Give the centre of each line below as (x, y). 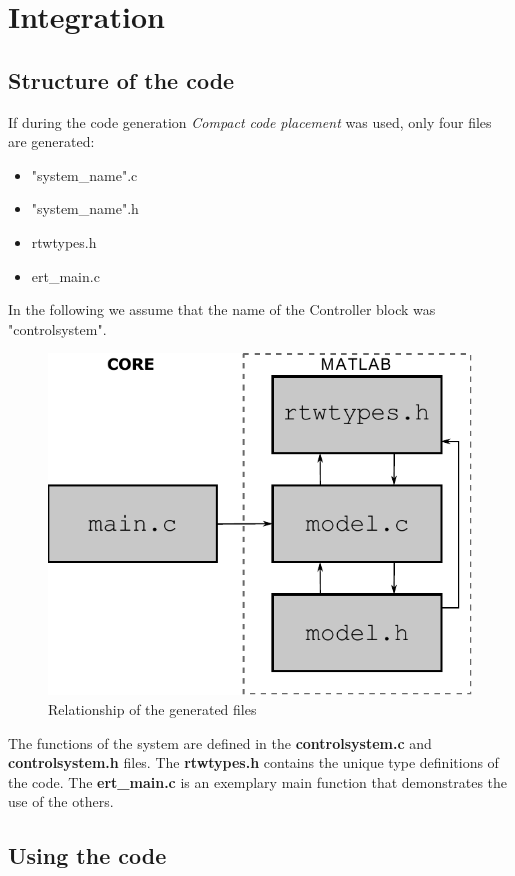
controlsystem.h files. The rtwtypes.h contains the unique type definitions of (253, 762)
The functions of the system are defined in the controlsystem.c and (220, 742)
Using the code (87, 855)
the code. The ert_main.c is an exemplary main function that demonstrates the (258, 781)
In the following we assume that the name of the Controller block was (222, 309)
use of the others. (61, 801)
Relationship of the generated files (152, 709)
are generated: (51, 141)
